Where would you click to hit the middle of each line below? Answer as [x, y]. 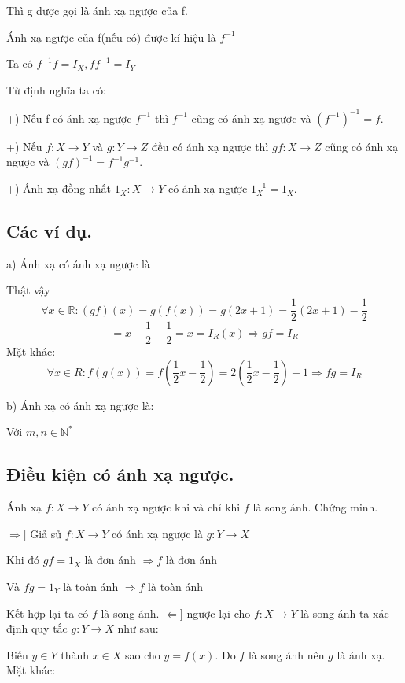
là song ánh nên [286, 654]
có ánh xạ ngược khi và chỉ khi [166, 507]
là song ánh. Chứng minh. [315, 507]
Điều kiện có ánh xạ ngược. [120, 474]
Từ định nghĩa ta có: [56, 89]
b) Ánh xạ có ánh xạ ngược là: [80, 405]
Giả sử [46, 533]
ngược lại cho [219, 613]
